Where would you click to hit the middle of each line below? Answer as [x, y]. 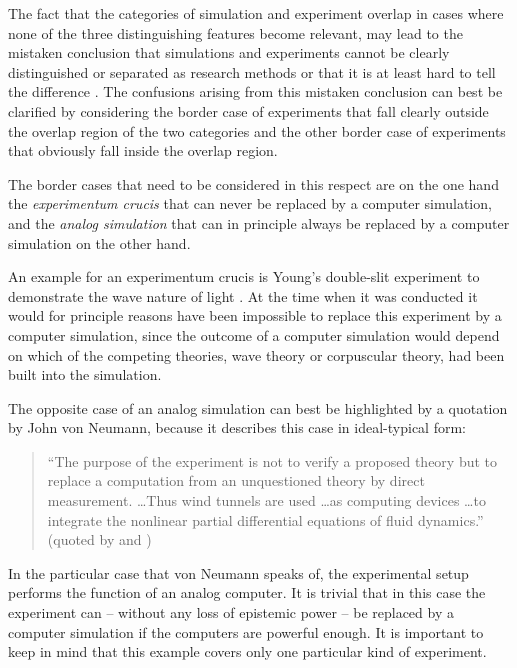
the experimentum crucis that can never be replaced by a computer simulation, [250, 203]
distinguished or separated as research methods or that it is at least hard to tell [252, 71]
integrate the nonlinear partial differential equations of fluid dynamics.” [265, 519]
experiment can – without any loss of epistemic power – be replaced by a [231, 612]
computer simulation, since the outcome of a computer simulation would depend [254, 334]
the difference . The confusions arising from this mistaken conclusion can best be [255, 91]
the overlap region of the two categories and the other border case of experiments [257, 130]
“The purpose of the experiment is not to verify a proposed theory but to [272, 460]
